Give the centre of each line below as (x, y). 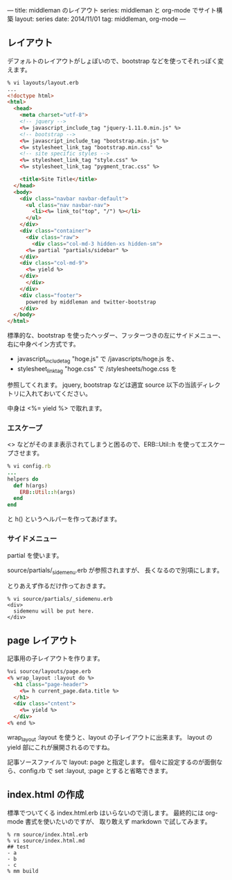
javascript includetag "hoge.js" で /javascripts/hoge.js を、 (98, 360)
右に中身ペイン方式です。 (43, 344)
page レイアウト (42, 640)
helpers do (23, 479)
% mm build (23, 871)
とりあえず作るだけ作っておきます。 (58, 586)
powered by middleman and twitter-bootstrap (91, 302)
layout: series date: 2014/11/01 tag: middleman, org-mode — (100, 19)
